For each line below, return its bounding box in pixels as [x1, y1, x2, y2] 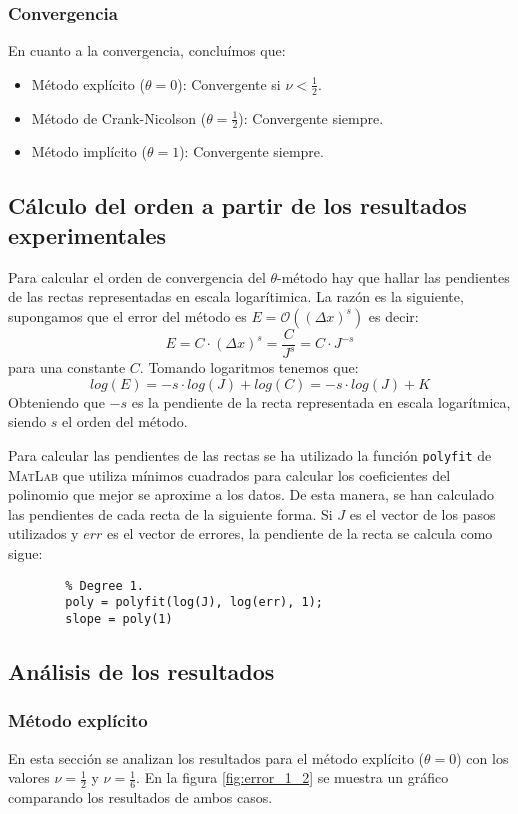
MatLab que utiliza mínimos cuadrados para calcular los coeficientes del [8, 464, 451, 485]
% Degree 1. [65, 578, 145, 593]
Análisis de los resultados [8, 656, 275, 687]
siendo [8, 411, 47, 432]
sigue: [8, 543, 43, 564]
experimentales [8, 219, 166, 250]
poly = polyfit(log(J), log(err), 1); [65, 595, 323, 610]
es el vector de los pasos [349, 503, 496, 524]
